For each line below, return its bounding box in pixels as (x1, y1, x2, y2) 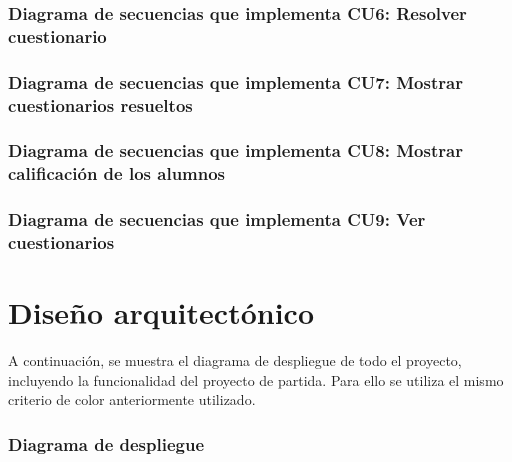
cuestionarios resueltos (8, 92, 193, 117)
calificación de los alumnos (8, 161, 226, 186)
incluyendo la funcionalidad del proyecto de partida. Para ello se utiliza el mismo (8, 369, 504, 390)
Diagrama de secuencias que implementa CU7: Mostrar (8, 69, 463, 94)
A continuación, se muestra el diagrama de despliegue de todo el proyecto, (8, 350, 462, 371)
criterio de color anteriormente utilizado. (8, 389, 256, 410)
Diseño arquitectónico (8, 292, 314, 333)
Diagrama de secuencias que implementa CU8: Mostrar (8, 138, 463, 163)
